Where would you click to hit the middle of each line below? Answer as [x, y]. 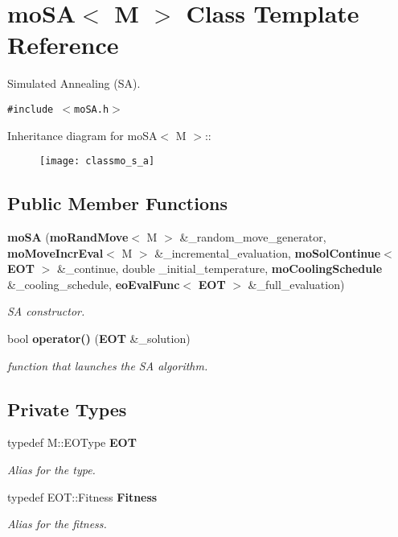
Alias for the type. [51, 469]
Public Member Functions [117, 203]
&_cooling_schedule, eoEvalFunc [94, 284]
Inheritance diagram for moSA [82, 135]
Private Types [67, 409]
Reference [63, 45]
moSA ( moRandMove [68, 237]
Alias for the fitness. [57, 524]
